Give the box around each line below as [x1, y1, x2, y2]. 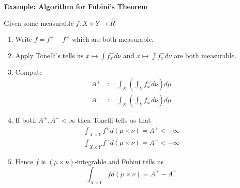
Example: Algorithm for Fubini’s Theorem [4, 1, 148, 11]
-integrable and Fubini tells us [75, 157, 164, 167]
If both [15, 115, 36, 125]
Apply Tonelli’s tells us [15, 50, 84, 60]
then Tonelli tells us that [77, 115, 151, 125]
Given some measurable [4, 17, 74, 28]
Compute [15, 66, 43, 77]
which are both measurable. [72, 34, 154, 44]
